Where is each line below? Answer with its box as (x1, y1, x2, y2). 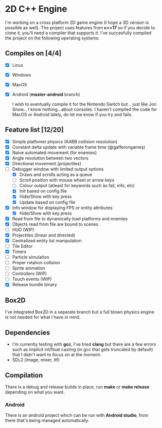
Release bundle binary (12, 282, 57, 288)
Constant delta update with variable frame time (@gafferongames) (12, 144, 145, 150)
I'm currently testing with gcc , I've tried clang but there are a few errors (12, 341, 157, 347)
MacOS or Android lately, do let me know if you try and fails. (12, 112, 133, 117)
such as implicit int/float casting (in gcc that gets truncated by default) (12, 347, 153, 352)
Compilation (5, 371, 43, 379)
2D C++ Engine (5, 3, 67, 15)
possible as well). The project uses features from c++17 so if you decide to (5, 24, 155, 30)
